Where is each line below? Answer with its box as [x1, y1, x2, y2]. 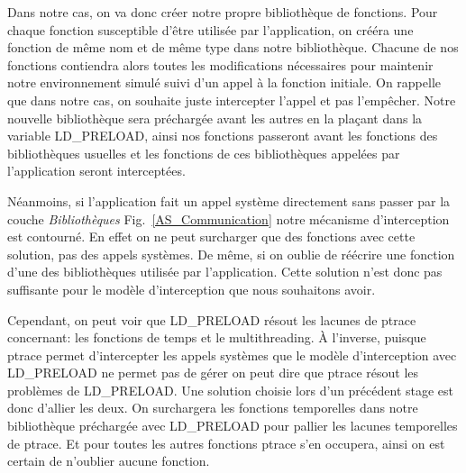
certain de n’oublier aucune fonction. [7, 451, 210, 470]
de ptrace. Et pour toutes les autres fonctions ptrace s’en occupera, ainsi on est [7, 433, 445, 452]
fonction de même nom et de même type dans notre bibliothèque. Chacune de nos [7, 38, 459, 57]
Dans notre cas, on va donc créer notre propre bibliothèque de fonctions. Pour [7, 3, 438, 21]
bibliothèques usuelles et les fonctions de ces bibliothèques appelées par [7, 143, 400, 162]
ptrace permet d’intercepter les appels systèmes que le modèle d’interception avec [7, 345, 457, 364]
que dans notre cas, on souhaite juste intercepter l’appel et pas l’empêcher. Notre [7, 90, 456, 109]
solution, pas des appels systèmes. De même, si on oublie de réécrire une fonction [7, 244, 455, 263]
